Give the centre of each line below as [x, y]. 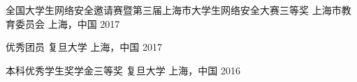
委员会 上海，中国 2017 [67, 23]
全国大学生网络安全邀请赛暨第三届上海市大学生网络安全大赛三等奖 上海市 [174, 10]
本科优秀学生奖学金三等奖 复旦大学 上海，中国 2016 [123, 70]
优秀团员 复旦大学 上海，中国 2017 [84, 47]
